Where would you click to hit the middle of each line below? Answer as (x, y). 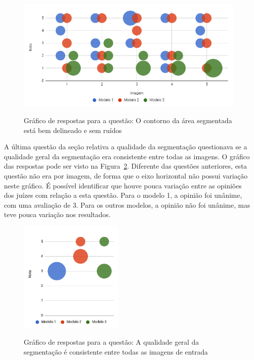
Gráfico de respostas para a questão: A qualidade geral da (111, 342)
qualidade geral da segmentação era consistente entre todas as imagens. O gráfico (127, 156)
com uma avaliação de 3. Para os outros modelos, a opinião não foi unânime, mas (127, 204)
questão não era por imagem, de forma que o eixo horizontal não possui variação (126, 176)
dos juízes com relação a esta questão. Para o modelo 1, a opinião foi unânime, (123, 195)
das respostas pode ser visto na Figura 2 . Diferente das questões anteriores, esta (126, 166)
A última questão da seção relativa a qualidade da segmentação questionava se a (126, 147)
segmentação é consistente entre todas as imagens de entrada (116, 351)
